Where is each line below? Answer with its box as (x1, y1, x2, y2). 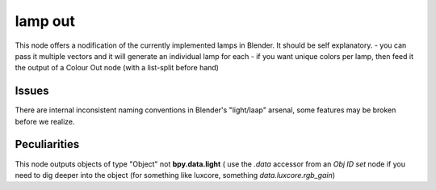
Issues (15, 84, 49, 98)
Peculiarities (15, 137, 80, 151)
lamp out (15, 12, 76, 30)
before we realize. (15, 116, 76, 126)
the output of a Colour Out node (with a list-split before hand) (15, 63, 220, 73)
